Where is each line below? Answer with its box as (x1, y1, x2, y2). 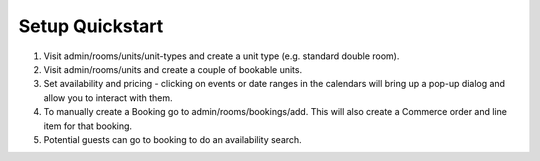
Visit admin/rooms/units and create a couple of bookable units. (43, 63, 303, 75)
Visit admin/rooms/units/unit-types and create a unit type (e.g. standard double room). (43, 50, 400, 62)
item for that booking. (43, 120, 133, 132)
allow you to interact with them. (43, 91, 174, 104)
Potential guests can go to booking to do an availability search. (43, 133, 302, 145)
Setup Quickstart (18, 15, 164, 37)
